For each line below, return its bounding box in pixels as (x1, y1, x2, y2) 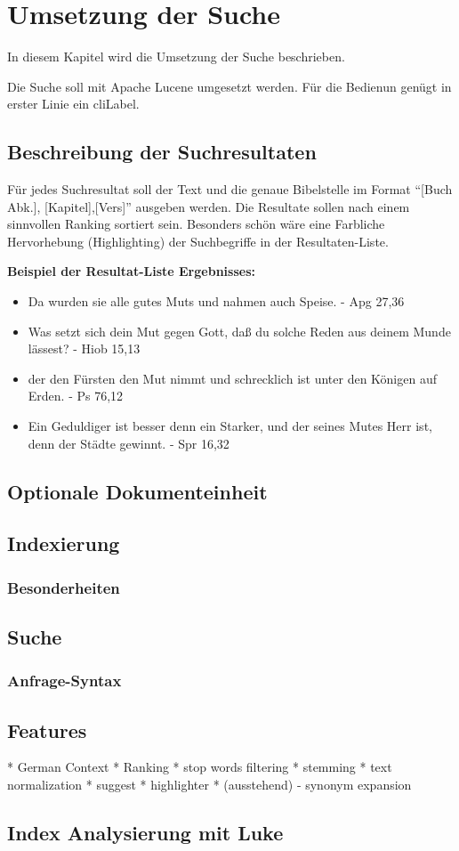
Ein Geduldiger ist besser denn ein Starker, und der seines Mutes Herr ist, (28, 417, 432, 435)
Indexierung (7, 530, 120, 557)
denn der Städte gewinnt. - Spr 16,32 (28, 434, 229, 452)
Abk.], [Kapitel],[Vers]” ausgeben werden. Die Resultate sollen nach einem (7, 197, 410, 215)
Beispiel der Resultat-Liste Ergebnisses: (7, 262, 255, 280)
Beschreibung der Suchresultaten (7, 138, 317, 166)
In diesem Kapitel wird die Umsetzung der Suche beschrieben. (7, 47, 345, 66)
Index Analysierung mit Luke (7, 819, 284, 847)
